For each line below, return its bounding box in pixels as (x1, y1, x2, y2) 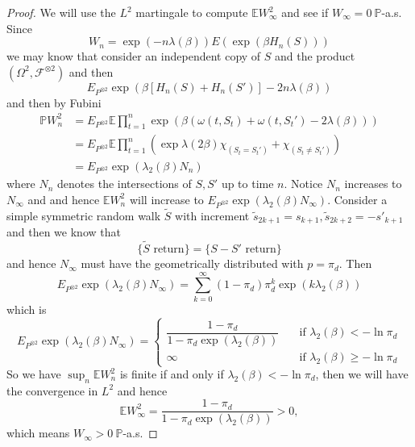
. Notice (284, 175, 323, 192)
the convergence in (6, 382, 98, 399)
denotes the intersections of (57, 175, 192, 192)
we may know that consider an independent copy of (6, 48, 261, 65)
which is (6, 300, 47, 317)
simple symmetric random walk (6, 207, 161, 223)
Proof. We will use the (6, 4, 116, 20)
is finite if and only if (119, 366, 224, 382)
